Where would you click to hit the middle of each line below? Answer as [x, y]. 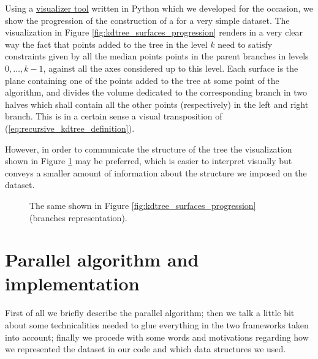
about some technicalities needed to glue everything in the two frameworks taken [157, 325]
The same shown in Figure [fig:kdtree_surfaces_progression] [143, 205]
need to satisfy [245, 44]
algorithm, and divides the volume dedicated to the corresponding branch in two [156, 92]
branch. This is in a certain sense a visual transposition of [114, 116]
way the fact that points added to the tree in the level [106, 44]
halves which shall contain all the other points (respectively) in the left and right [157, 104]
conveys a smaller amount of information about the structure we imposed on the [156, 172]
